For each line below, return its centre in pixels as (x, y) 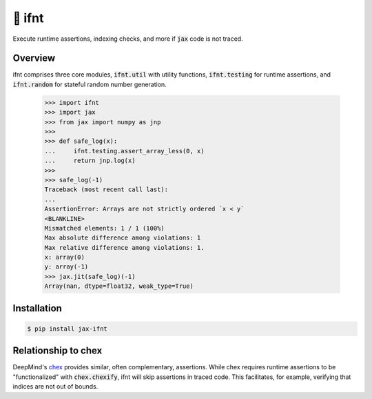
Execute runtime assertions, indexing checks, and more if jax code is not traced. (128, 39)
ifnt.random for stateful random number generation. (90, 84)
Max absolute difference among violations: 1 (123, 238)
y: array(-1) (66, 267)
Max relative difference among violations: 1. (124, 247)
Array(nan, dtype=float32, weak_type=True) (119, 286)
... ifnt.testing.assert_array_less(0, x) (124, 151)
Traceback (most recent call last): (106, 189)
